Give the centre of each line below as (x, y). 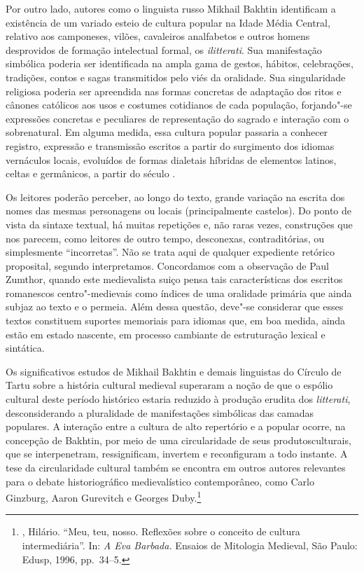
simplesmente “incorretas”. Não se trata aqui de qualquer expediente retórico (170, 252)
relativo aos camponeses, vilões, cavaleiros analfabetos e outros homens (158, 36)
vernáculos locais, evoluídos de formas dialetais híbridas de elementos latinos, (171, 159)
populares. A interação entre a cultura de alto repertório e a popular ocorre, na (176, 426)
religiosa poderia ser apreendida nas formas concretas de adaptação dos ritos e (174, 91)
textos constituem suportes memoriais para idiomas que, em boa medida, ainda (176, 321)
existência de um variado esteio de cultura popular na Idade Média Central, (168, 22)
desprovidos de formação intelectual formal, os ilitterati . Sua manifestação (164, 49)
